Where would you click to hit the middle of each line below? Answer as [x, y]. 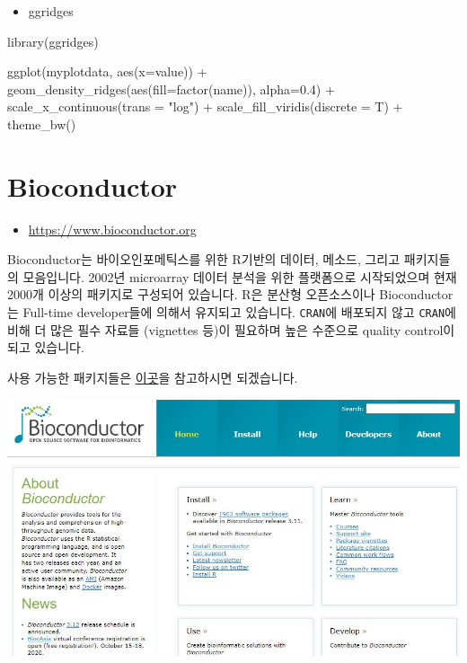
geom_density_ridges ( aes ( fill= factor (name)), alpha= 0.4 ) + [171, 88]
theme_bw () [42, 124]
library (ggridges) [53, 41]
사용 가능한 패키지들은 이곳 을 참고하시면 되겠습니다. [153, 377]
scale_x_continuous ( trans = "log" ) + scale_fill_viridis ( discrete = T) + [205, 106]
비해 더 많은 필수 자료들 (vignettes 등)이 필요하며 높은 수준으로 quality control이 [231, 329]
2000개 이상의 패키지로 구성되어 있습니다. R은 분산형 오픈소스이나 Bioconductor [230, 294]
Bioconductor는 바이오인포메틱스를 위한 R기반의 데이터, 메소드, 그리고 [204, 259]
